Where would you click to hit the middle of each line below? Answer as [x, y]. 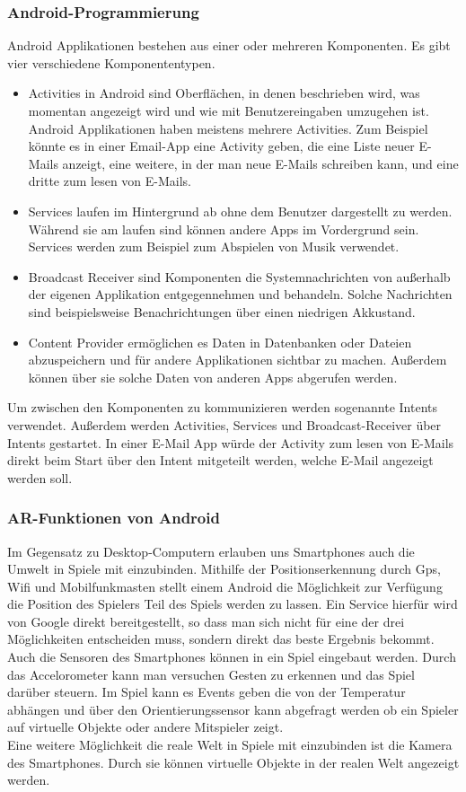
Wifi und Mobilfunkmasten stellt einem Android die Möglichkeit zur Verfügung [225, 586]
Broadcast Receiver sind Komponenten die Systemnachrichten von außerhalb [239, 276]
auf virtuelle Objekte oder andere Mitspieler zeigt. [145, 727]
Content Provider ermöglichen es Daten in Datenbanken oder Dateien [220, 342]
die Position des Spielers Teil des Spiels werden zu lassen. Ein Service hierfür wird [233, 604]
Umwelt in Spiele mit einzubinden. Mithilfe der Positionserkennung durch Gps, [224, 569]
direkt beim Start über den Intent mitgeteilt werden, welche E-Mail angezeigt [220, 460]
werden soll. [40, 477]
